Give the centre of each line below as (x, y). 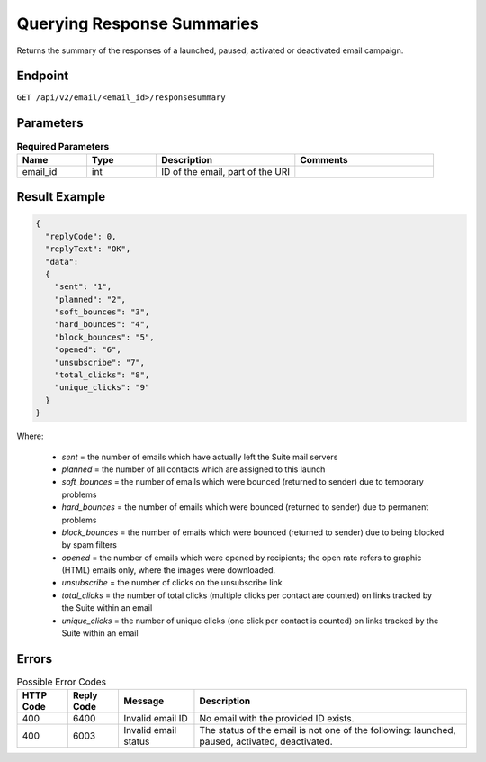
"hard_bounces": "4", (102, 325)
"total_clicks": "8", (102, 375)
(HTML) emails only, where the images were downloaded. (169, 570)
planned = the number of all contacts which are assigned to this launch (193, 469)
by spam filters (89, 545)
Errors (35, 659)
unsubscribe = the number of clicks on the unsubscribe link (172, 583)
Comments (324, 159)
